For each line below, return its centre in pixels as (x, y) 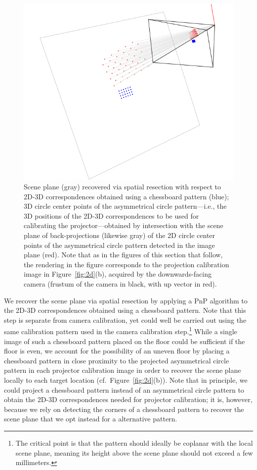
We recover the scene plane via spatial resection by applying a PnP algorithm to (126, 300)
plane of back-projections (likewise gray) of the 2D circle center (120, 235)
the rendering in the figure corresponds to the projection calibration (127, 264)
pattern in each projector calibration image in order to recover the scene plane (123, 370)
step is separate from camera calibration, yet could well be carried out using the (125, 320)
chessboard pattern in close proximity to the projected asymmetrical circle (117, 360)
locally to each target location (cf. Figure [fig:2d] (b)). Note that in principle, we (126, 380)
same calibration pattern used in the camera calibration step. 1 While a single (121, 331)
